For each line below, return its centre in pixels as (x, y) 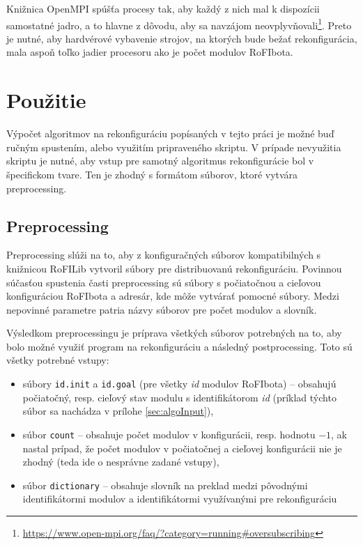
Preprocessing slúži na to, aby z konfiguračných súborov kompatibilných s (164, 255)
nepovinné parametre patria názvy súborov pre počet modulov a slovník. (162, 309)
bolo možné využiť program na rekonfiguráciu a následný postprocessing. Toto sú (179, 346)
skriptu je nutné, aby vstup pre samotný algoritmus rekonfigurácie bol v (160, 161)
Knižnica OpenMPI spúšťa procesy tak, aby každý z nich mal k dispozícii (163, 8)
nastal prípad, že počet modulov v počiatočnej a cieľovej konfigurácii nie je (182, 448)
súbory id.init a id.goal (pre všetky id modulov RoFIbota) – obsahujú (179, 384)
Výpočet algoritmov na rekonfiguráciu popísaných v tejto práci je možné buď (170, 133)
